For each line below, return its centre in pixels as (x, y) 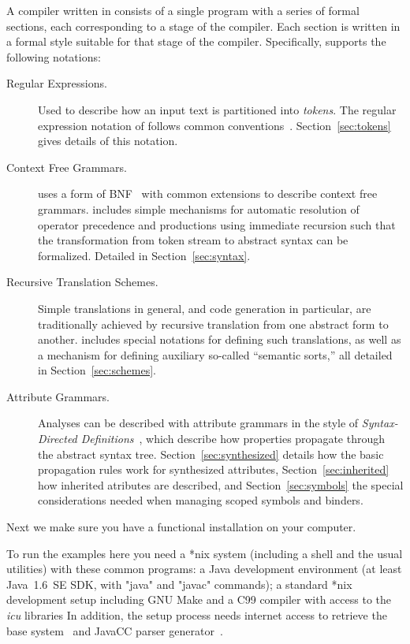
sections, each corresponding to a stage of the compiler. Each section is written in (203, 26)
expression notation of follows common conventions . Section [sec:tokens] (214, 125)
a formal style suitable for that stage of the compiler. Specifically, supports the (196, 41)
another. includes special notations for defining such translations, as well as (220, 339)
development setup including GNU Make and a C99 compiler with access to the (199, 599)
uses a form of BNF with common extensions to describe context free (208, 194)
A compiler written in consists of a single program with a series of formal (183, 10)
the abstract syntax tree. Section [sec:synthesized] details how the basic (211, 454)
